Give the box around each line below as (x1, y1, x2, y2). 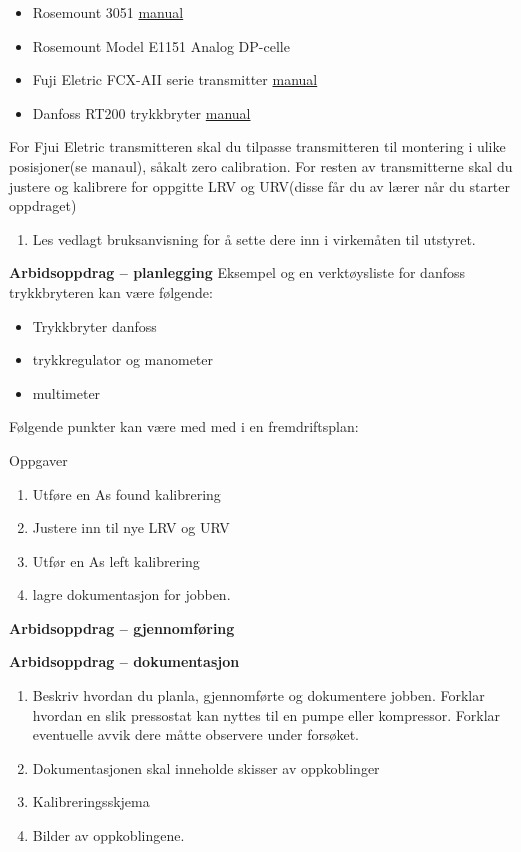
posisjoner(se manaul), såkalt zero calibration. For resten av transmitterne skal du (9, 155, 513, 176)
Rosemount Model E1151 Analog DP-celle (32, 35, 290, 56)
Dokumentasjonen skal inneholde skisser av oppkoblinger (32, 757, 380, 778)
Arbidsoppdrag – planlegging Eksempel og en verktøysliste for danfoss (9, 262, 465, 283)
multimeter (32, 382, 101, 403)
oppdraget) (9, 195, 77, 216)
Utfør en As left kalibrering (32, 550, 200, 571)
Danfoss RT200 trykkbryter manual (32, 102, 251, 123)
